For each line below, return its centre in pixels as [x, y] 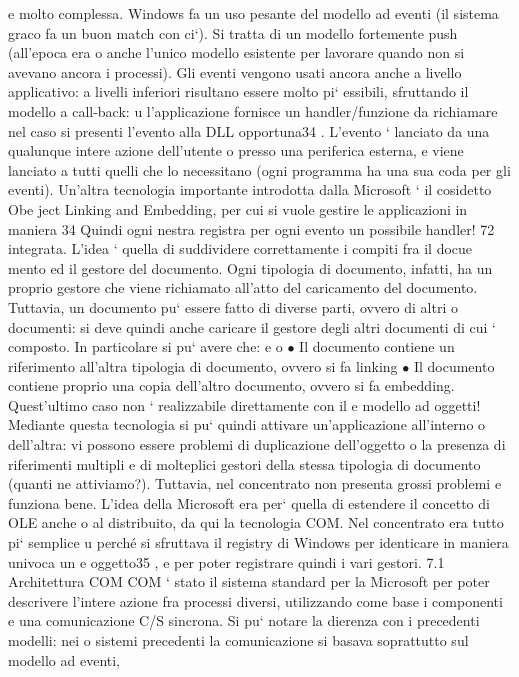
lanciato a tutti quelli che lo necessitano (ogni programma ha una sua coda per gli [259, 169]
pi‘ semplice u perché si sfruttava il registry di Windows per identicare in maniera [258, 542]
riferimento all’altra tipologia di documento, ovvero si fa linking [203, 365]
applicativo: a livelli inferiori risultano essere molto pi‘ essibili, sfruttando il [238, 91]
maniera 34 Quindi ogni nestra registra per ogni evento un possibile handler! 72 [251, 228]
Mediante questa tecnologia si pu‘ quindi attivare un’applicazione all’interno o [247, 424]
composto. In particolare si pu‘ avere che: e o [145, 346]
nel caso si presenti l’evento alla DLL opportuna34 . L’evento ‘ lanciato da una [249, 130]
